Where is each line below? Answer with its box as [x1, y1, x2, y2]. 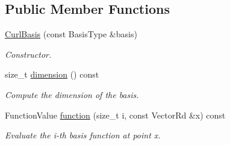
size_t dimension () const [5, 68, 99, 81]
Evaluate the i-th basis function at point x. [5, 129, 161, 141]
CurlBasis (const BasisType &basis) [5, 28, 137, 40]
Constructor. [5, 48, 52, 60]
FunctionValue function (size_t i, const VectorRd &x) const [5, 108, 226, 121]
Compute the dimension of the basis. [5, 88, 139, 100]
